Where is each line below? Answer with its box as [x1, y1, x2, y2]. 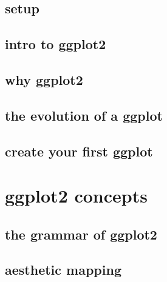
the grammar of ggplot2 [5, 224, 157, 243]
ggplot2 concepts [5, 183, 148, 208]
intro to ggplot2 [5, 35, 106, 53]
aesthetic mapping [5, 260, 121, 279]
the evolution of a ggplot [5, 106, 163, 124]
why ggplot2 [5, 70, 83, 89]
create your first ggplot [5, 141, 153, 160]
